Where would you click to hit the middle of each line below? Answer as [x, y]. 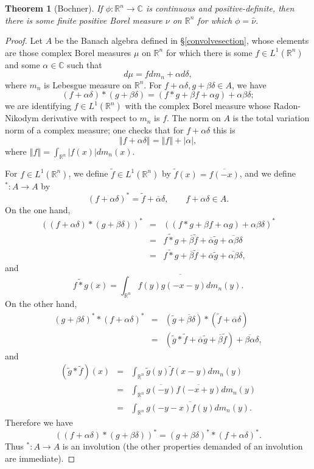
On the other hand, [41, 303]
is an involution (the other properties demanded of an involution [183, 446]
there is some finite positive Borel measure [84, 20]
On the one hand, [38, 209]
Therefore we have [39, 422]
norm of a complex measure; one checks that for [94, 130]
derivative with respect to [89, 118]
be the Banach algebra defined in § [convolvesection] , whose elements [182, 41]
